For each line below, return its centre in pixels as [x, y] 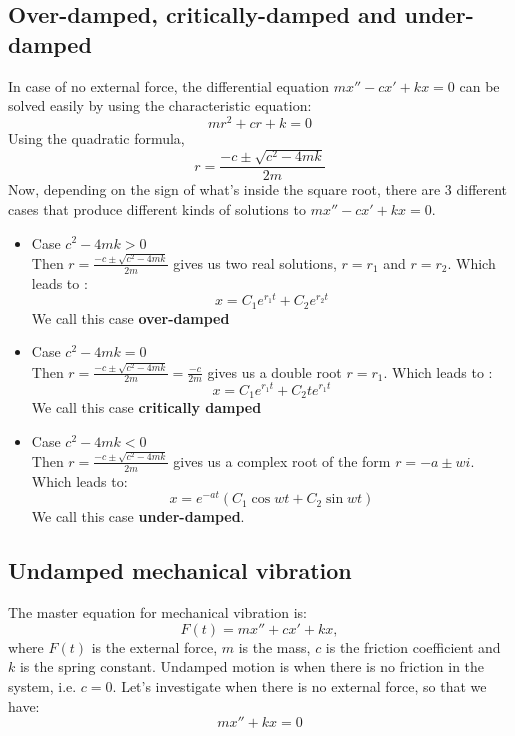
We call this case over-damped [130, 317]
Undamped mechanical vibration [180, 570]
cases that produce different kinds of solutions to [157, 208]
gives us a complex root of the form [282, 460]
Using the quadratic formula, [96, 137]
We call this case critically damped [146, 407]
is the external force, [154, 646]
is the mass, [274, 646]
